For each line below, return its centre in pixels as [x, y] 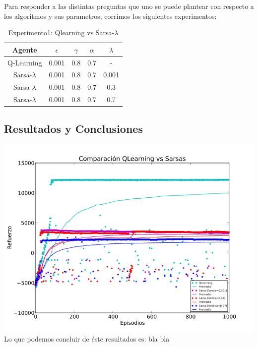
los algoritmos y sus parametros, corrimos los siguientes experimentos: [110, 16]
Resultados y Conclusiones [73, 128]
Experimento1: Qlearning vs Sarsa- [61, 32]
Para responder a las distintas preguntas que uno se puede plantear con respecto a [129, 6]
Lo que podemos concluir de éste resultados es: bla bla [87, 339]
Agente [25, 49]
